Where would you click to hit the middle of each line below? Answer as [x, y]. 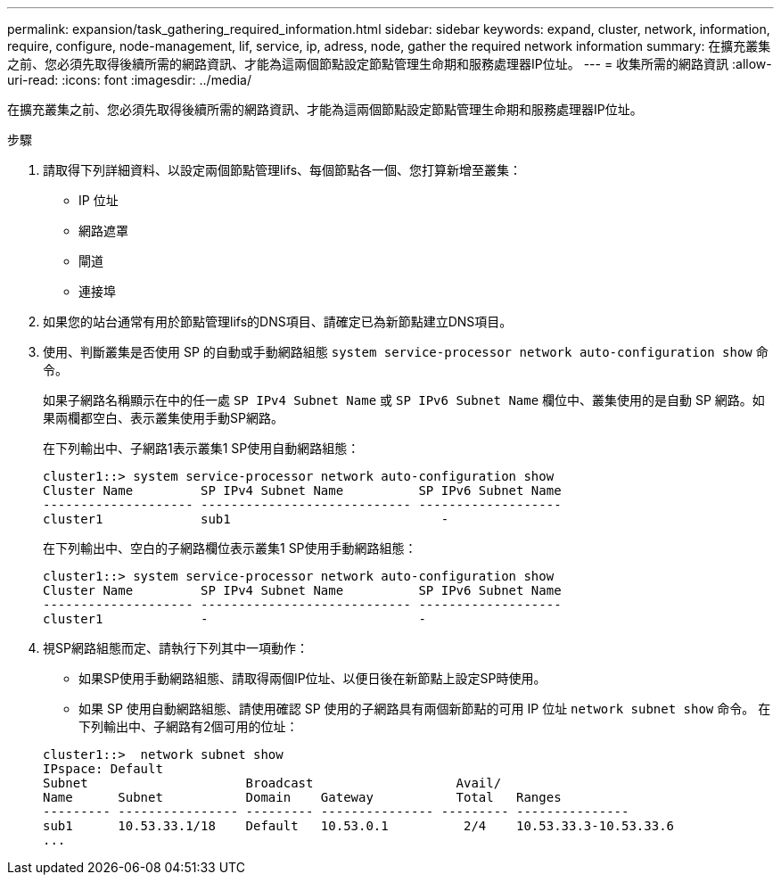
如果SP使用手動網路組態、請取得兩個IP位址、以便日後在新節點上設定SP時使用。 [312, 678]
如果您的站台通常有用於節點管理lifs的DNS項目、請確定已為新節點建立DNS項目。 [278, 321]
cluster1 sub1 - [246, 519]
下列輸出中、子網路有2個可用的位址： [189, 726]
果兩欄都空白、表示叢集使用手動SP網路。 [163, 418]
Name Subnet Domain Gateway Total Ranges [302, 797]
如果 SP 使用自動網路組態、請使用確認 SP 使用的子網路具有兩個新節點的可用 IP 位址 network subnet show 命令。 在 [425, 709]
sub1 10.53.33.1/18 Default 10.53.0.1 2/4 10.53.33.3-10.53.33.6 [359, 826]
